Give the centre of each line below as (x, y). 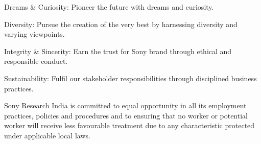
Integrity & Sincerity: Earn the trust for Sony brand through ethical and (118, 51)
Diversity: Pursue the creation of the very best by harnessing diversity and (121, 24)
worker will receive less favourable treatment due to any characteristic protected (129, 125)
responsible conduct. (36, 61)
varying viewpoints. (34, 34)
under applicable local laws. (47, 135)
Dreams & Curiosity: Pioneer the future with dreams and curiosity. (109, 7)
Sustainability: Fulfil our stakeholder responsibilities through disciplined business (130, 78)
